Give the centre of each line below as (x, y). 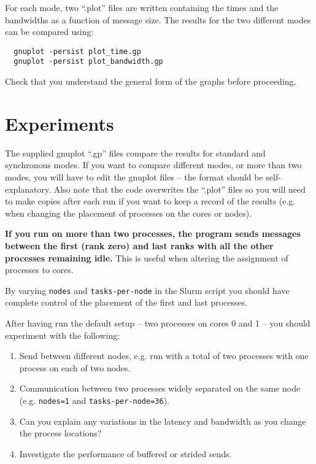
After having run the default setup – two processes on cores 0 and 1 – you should (158, 323)
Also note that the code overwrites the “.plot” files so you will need (180, 189)
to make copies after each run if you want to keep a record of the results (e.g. (150, 201)
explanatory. (28, 189)
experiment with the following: (63, 335)
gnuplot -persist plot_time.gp (77, 51)
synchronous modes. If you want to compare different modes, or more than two (153, 165)
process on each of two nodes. (75, 367)
